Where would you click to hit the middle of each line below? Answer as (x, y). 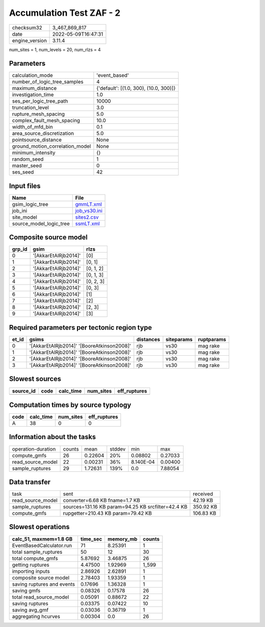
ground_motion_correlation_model (52, 146)
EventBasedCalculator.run (42, 545)
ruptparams (212, 339)
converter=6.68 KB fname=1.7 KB (102, 500)
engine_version (29, 40)
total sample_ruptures (37, 552)
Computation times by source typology (70, 405)
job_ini (20, 210)
